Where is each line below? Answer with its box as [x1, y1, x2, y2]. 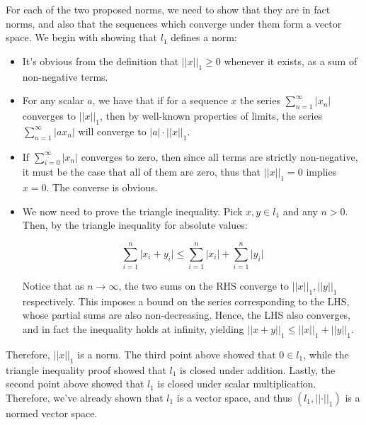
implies [306, 164, 337, 179]
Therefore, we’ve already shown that [6, 390, 164, 404]
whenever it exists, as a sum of [224, 53, 358, 68]
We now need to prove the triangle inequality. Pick [22, 203, 243, 218]
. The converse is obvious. [46, 180, 158, 195]
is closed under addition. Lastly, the [180, 362, 336, 377]
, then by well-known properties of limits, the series [99, 108, 323, 123]
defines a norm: [171, 30, 237, 45]
